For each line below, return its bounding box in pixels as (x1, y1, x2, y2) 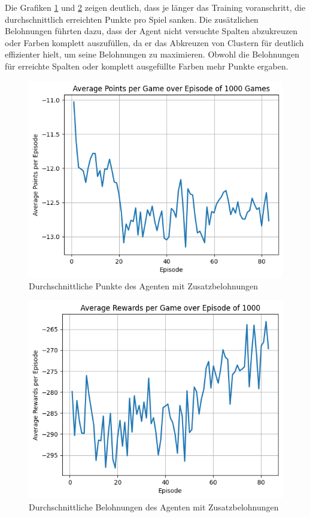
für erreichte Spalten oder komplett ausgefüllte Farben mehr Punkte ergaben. (5, 59, 288, 72)
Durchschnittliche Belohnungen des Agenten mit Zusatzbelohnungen (29, 500, 279, 513)
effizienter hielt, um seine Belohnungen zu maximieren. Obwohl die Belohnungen (5, 48, 300, 61)
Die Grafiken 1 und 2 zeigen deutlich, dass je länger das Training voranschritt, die (5, 1, 306, 13)
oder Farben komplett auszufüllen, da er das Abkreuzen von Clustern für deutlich (5, 36, 304, 49)
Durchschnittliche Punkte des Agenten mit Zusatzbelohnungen (29, 279, 258, 292)
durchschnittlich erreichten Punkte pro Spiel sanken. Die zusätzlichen (5, 13, 259, 25)
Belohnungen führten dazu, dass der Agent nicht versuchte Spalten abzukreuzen (5, 25, 298, 37)
